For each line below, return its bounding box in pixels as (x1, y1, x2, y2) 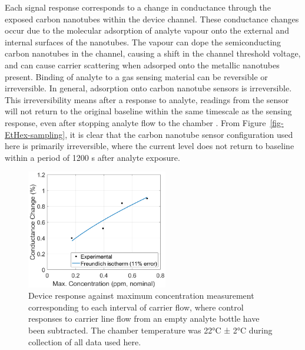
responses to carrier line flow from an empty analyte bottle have (28, 312, 260, 325)
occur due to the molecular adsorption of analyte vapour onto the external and (5, 24, 289, 37)
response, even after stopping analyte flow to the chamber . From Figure (5, 116, 266, 128)
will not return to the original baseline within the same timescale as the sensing (5, 105, 292, 117)
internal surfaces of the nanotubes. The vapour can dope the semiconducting (5, 35, 281, 48)
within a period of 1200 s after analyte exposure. (5, 151, 180, 163)
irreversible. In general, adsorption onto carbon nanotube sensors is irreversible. (5, 82, 292, 94)
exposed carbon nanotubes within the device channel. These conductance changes (5, 12, 299, 25)
